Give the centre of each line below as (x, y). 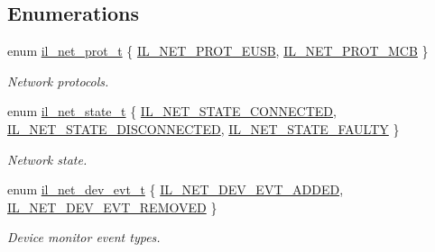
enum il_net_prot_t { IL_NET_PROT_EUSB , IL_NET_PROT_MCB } (218, 51)
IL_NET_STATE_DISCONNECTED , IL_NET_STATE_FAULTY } (204, 128)
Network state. (47, 159)
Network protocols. (58, 81)
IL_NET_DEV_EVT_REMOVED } (112, 207)
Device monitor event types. (84, 237)
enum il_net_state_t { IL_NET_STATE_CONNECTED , (172, 111)
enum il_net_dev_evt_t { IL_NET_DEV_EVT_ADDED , (176, 189)
